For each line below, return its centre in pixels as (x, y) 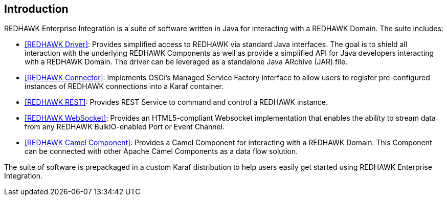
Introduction (36, 9)
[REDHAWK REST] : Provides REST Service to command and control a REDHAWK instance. (176, 102)
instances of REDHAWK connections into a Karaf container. (124, 86)
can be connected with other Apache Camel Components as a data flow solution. (161, 151)
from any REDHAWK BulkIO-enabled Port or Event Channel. (125, 127)
